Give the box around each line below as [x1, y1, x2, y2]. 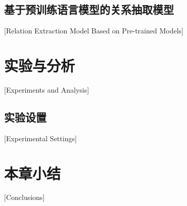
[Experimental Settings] [4, 133, 77, 143]
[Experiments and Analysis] [4, 84, 89, 95]
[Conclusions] [4, 192, 45, 202]
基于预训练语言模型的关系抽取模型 [4, 2, 174, 17]
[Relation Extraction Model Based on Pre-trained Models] [4, 25, 183, 36]
